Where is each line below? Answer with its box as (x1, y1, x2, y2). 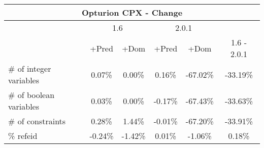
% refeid (8, 130, 38, 141)
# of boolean (8, 89, 55, 101)
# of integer (8, 63, 51, 74)
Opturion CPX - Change (81, 7, 183, 18)
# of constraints (8, 115, 66, 127)
